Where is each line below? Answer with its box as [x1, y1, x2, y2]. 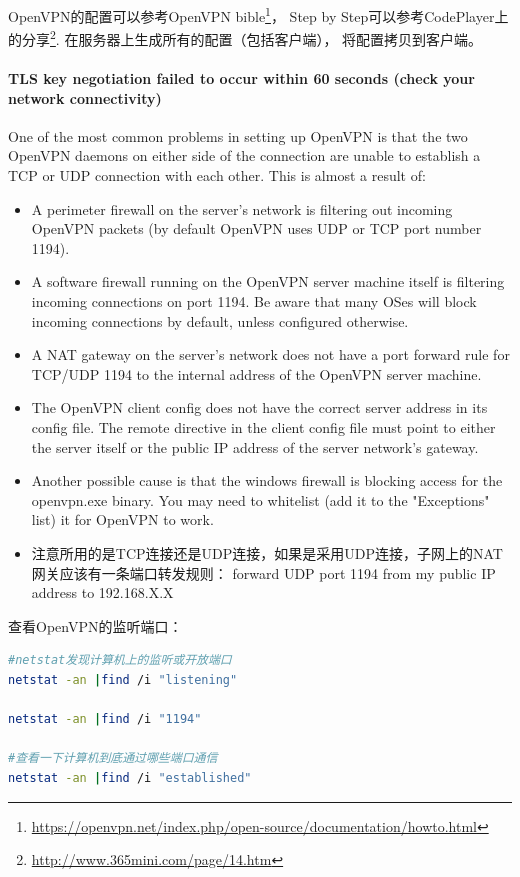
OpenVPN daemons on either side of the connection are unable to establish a [8, 145, 481, 166]
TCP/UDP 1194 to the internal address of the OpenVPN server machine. [31, 363, 482, 384]
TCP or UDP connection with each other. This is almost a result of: [8, 165, 426, 186]
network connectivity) [8, 87, 162, 108]
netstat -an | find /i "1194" [8, 712, 202, 727]
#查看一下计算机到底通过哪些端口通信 [8, 751, 218, 766]
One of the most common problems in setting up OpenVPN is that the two [8, 125, 468, 146]
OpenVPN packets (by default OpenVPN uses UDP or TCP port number [31, 218, 482, 239]
